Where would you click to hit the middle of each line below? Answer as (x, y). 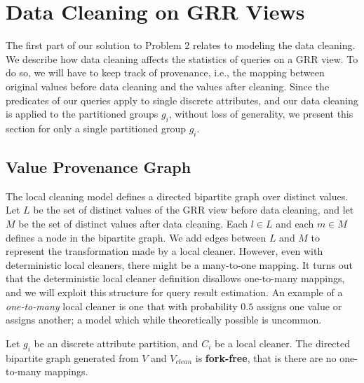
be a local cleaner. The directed (283, 343)
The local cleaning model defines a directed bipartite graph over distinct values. (177, 196)
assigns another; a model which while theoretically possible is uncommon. (164, 320)
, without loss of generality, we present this (261, 114)
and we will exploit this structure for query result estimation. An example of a (174, 292)
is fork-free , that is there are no (266, 357)
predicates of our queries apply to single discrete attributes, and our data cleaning (182, 100)
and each (295, 224)
